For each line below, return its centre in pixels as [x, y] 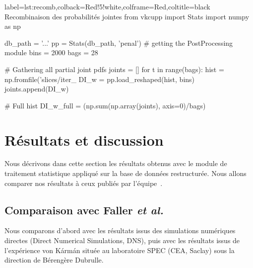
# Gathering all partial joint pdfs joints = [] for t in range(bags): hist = [114, 69]
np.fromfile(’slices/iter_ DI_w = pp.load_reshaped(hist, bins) [100, 79]
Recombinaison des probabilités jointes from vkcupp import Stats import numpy [127, 16]
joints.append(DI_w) [37, 89]
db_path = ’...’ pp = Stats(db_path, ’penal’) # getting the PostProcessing [119, 43]
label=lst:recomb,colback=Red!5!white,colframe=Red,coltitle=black [107, 6]
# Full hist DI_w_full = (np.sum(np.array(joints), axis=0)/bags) [105, 105]
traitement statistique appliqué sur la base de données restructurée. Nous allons [126, 173]
